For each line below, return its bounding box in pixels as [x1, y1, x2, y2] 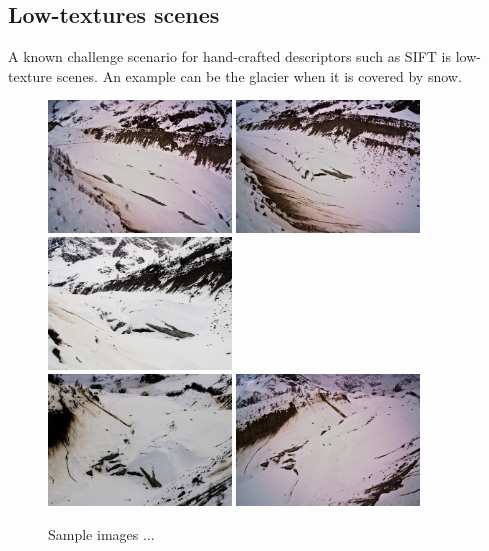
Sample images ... [48, 524, 155, 545]
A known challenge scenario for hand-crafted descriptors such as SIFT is [8, 46, 452, 67]
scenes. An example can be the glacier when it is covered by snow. [56, 65, 462, 86]
